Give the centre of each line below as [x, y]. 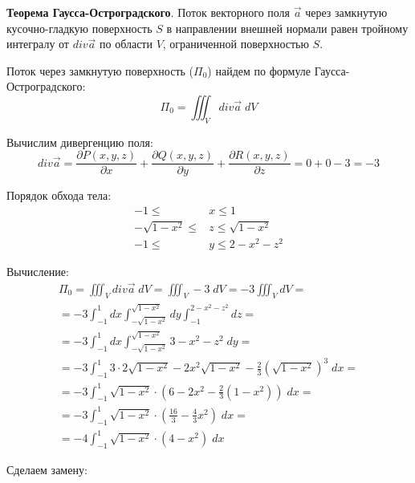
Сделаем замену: [47, 470]
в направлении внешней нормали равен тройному [287, 28]
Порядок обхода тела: [59, 195]
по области [126, 44]
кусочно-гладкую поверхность [79, 28]
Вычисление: [38, 271]
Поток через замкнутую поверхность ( [100, 70]
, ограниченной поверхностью [236, 44]
